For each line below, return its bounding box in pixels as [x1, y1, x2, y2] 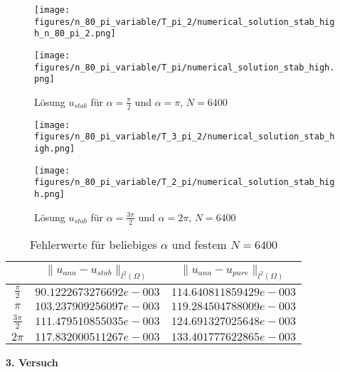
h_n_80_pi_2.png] [34, 28, 116, 39]
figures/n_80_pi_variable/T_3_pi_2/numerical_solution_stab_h [34, 132, 335, 142]
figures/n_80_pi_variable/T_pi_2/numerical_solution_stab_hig [34, 16, 335, 27]
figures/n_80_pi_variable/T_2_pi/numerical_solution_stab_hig [34, 177, 335, 188]
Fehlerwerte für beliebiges [30, 235, 157, 253]
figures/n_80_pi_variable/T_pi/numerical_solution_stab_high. [34, 62, 335, 73]
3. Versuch [6, 354, 58, 369]
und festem [171, 235, 227, 253]
